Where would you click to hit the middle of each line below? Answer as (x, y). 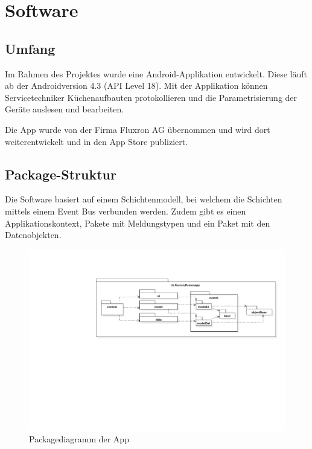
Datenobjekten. (33, 235)
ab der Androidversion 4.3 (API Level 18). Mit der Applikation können (136, 86)
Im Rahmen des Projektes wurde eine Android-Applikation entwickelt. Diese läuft (156, 73)
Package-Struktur (61, 174)
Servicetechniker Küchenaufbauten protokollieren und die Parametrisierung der (151, 97)
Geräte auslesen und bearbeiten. (65, 109)
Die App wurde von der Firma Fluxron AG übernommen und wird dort (138, 129)
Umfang (30, 48)
